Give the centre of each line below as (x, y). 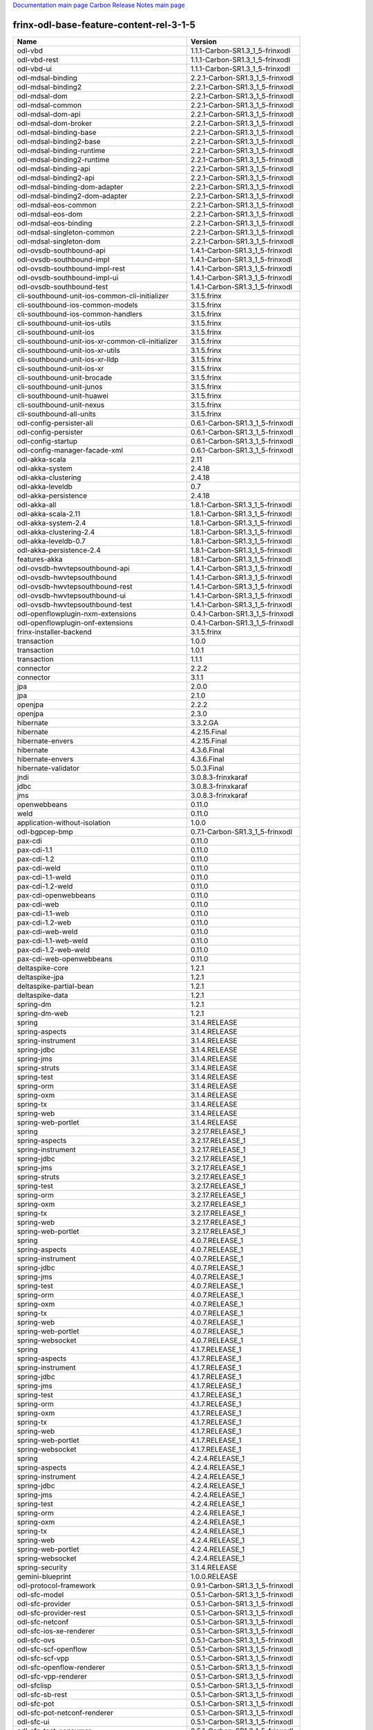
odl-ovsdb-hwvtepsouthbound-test (75, 604)
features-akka (40, 559)
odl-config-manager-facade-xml (70, 450)
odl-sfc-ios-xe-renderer (56, 1631)
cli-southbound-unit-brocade (65, 377)
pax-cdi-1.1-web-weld (52, 940)
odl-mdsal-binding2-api (56, 178)
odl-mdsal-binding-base (57, 132)
